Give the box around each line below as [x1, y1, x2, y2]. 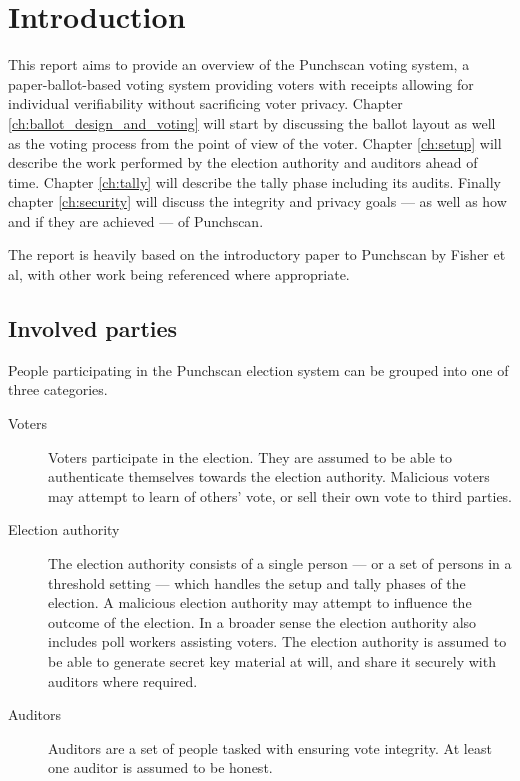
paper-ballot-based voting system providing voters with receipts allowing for [8, 73, 474, 94]
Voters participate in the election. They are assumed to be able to [48, 446, 452, 467]
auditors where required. [48, 670, 198, 691]
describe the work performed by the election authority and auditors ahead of [8, 152, 478, 173]
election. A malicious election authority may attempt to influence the [48, 592, 472, 613]
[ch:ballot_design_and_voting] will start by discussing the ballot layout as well [8, 112, 496, 133]
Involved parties [8, 313, 178, 344]
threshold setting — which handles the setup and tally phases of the [48, 572, 466, 593]
